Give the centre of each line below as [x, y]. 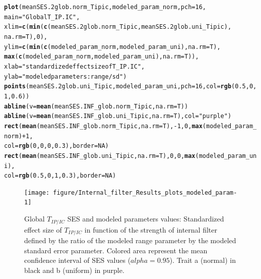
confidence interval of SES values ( [78, 260]
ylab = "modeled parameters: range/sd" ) [66, 76]
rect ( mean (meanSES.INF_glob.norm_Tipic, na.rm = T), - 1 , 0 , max [103, 126]
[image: [37, 192]
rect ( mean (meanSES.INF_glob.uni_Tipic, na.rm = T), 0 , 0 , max [100, 156]
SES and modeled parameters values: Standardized [146, 219]
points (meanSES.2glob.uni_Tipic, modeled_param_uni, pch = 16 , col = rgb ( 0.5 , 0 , [130, 87]
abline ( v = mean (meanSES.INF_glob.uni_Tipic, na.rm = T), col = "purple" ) [118, 116]
